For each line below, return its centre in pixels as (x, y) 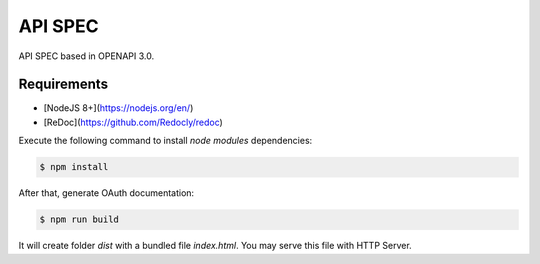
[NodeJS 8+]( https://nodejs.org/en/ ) (118, 108)
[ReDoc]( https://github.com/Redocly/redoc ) (133, 122)
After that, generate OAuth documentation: (106, 193)
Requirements (63, 84)
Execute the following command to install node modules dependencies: (165, 141)
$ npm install (74, 167)
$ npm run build (79, 219)
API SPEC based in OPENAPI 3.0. (86, 56)
